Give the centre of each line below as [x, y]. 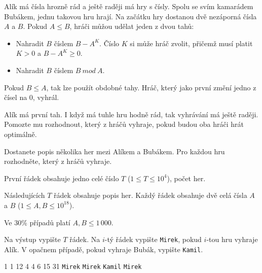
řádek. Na [85, 239]
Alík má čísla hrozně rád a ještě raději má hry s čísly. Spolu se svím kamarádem [129, 6]
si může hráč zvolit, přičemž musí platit [191, 43]
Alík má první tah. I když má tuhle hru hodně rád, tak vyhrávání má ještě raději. [131, 114]
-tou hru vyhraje [232, 239]
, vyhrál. [46, 97]
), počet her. [186, 178]
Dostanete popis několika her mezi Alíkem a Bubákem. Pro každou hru [115, 151]
